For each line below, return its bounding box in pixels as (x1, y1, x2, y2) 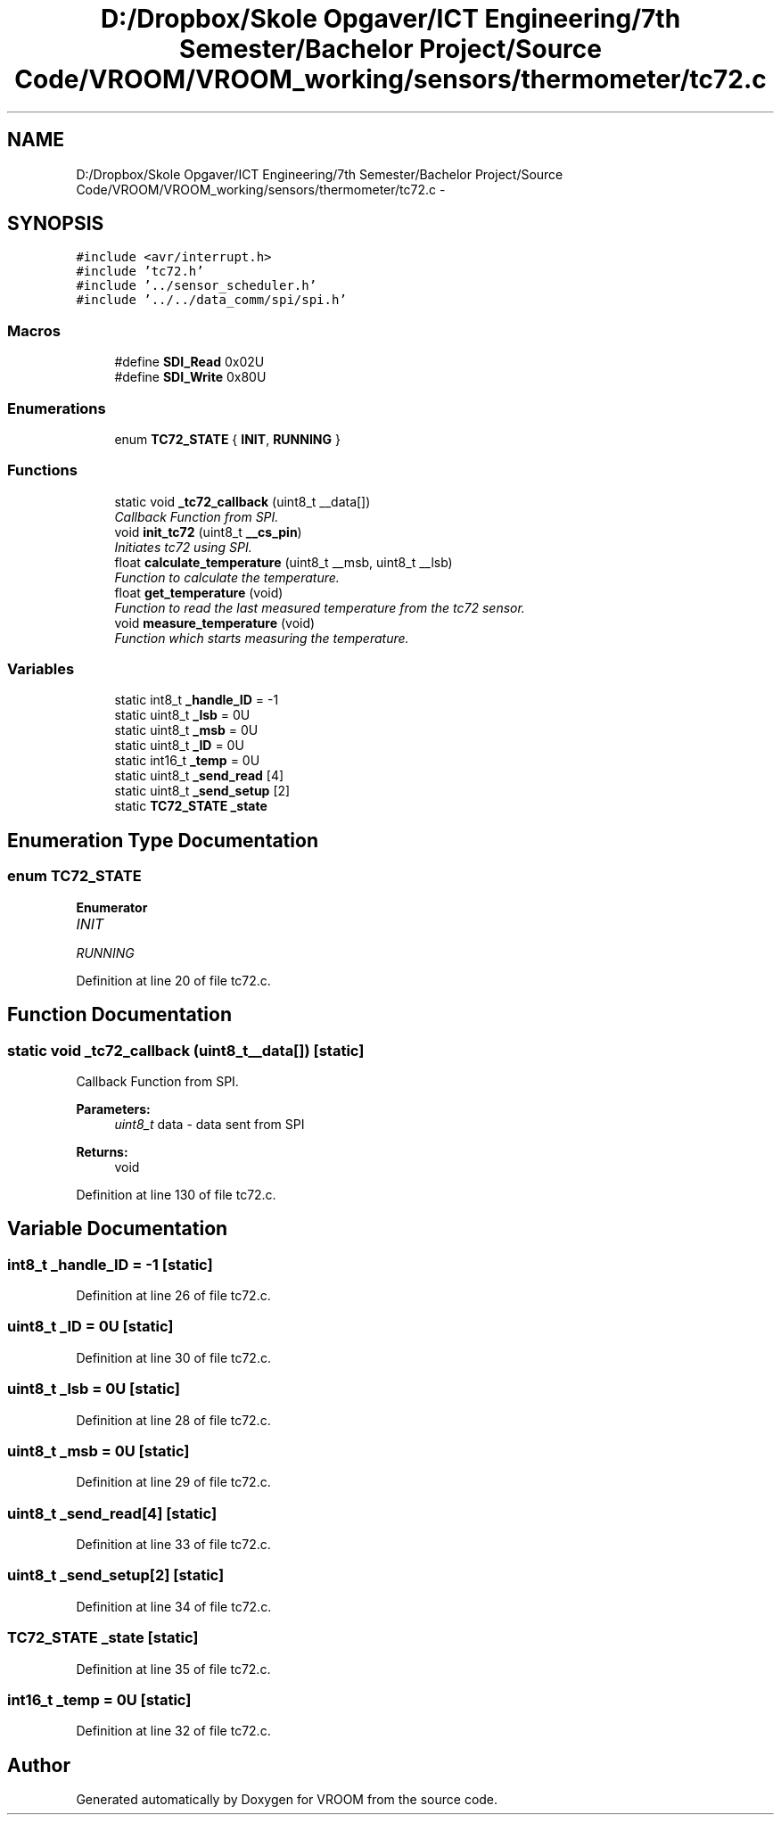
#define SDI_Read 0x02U (114, 354, 265, 370)
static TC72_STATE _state (114, 798, 267, 814)
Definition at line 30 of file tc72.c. (76, 1349, 271, 1365)
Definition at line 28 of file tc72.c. (76, 1412, 271, 1428)
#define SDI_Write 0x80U (114, 369, 267, 385)
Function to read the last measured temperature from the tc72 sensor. (114, 599, 525, 615)
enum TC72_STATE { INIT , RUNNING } (114, 431, 341, 447)
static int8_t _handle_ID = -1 (114, 692, 279, 708)
